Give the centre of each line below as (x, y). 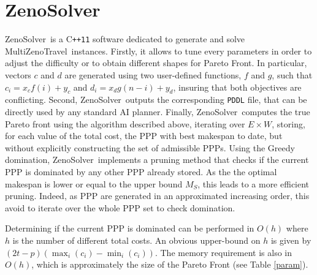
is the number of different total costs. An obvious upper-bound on (136, 240)
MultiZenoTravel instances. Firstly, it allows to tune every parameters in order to (158, 51)
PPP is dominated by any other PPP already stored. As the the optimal (141, 171)
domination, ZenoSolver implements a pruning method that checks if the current (157, 160)
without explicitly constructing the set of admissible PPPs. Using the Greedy (150, 147)
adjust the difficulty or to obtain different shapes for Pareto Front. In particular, (156, 63)
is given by (291, 240)
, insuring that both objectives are (237, 87)
